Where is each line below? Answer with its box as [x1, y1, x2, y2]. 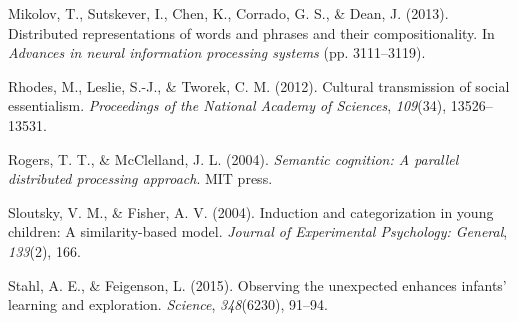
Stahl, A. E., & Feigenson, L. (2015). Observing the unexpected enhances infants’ [8, 274, 507, 295]
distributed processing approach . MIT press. [8, 168, 273, 189]
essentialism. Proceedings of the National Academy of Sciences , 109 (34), [8, 95, 447, 116]
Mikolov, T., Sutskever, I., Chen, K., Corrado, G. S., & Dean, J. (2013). [8, 3, 449, 23]
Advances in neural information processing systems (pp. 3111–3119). [8, 42, 426, 63]
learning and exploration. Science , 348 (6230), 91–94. [8, 294, 328, 315]
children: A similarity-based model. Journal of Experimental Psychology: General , [8, 221, 508, 242]
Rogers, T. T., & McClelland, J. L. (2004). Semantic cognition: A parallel [8, 148, 459, 169]
